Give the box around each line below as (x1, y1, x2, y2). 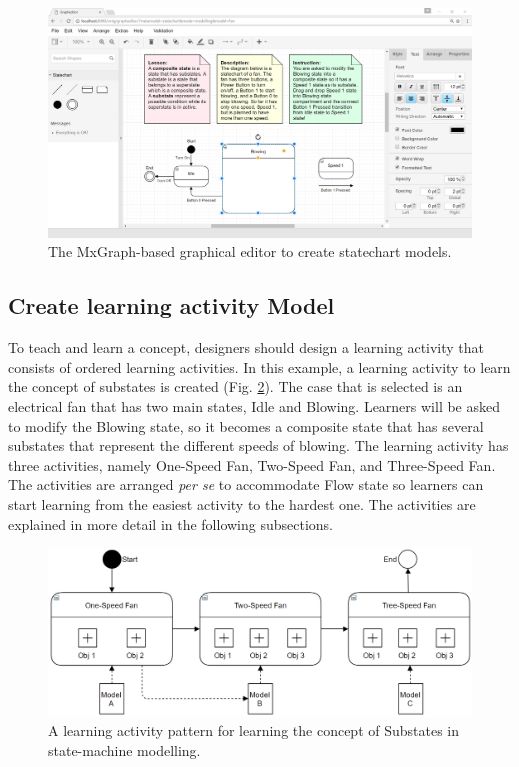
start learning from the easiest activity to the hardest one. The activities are (8, 493, 476, 514)
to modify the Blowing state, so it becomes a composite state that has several (8, 415, 484, 436)
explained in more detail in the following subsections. (8, 513, 334, 534)
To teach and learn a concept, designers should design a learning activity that (8, 337, 485, 358)
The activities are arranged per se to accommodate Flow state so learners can (8, 474, 484, 495)
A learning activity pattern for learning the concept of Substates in (48, 720, 460, 741)
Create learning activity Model (8, 290, 335, 321)
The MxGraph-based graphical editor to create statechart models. (48, 241, 452, 262)
